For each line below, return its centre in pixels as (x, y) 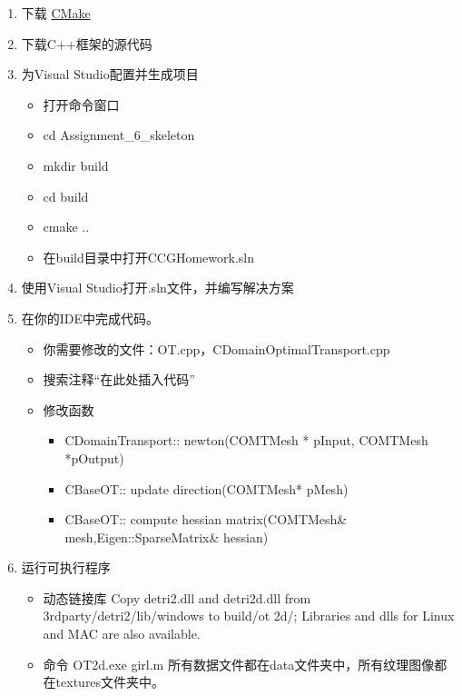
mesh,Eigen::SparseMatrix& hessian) (167, 537)
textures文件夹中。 (110, 682)
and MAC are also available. (122, 634)
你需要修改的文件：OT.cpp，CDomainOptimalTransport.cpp (216, 348)
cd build (66, 196)
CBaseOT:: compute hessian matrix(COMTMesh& (206, 519)
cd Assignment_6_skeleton (119, 135)
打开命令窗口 (81, 104)
